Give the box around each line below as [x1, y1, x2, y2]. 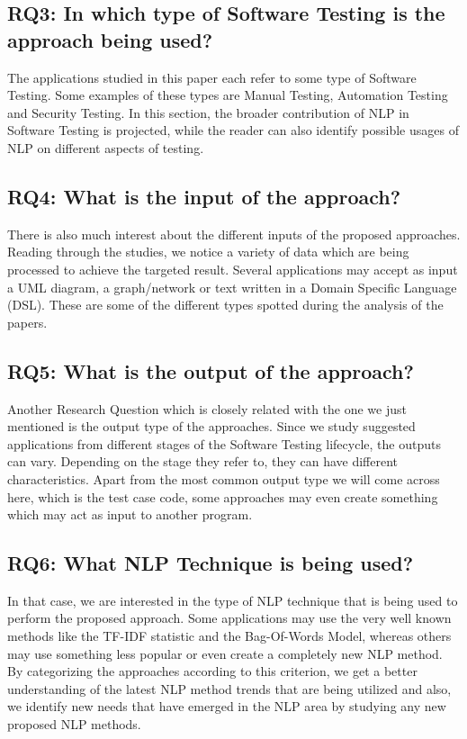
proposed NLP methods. [7, 715, 141, 734]
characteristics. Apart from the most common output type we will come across [7, 469, 440, 488]
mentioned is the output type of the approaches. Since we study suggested [7, 417, 416, 436]
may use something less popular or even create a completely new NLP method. [7, 644, 443, 662]
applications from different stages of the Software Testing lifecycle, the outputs [7, 434, 441, 453]
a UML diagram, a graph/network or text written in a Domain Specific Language [7, 277, 457, 296]
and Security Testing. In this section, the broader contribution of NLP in [7, 103, 409, 122]
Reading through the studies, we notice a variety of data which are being [7, 242, 409, 261]
